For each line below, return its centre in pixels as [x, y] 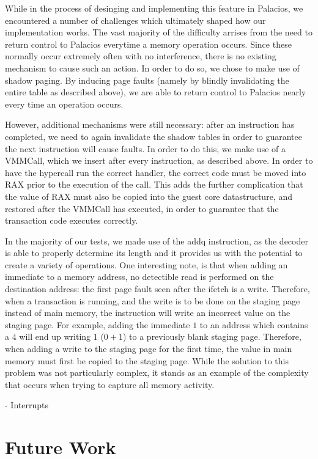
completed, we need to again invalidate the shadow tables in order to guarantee [153, 136]
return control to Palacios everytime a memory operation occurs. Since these [148, 44]
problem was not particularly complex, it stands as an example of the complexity [157, 373]
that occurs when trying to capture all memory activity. [110, 384]
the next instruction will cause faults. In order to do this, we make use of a [145, 148]
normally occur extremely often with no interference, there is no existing [141, 56]
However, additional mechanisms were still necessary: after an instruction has [150, 124]
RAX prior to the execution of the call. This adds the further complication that [154, 184]
